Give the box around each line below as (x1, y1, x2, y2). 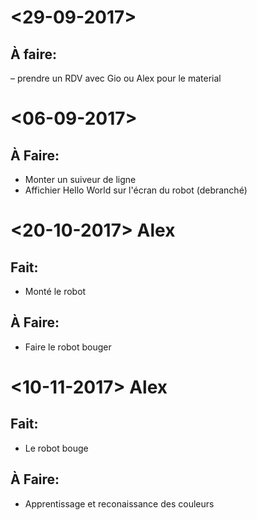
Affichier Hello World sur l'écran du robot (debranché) (24, 184, 248, 196)
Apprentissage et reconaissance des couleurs (24, 497, 215, 510)
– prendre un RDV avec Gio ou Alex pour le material (10, 72, 222, 84)
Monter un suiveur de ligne (24, 174, 137, 185)
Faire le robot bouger (24, 341, 112, 353)
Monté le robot (24, 286, 87, 297)
